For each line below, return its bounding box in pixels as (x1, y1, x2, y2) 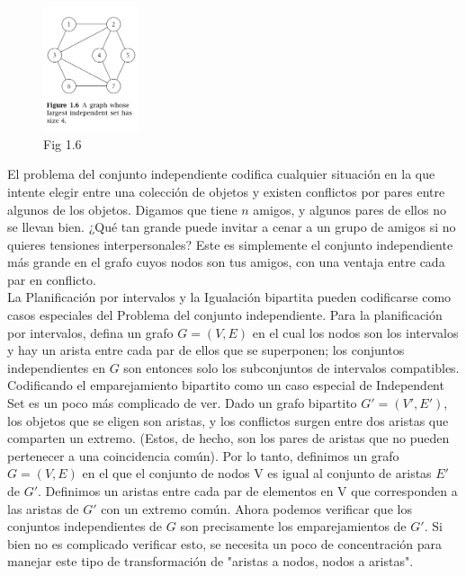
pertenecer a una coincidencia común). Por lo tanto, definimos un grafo (7, 446, 399, 465)
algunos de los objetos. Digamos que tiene (7, 199, 237, 218)
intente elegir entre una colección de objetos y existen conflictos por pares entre (7, 182, 445, 200)
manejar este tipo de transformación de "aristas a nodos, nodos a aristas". (7, 552, 414, 571)
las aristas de (7, 499, 79, 518)
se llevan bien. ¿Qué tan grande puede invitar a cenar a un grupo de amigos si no (7, 217, 456, 236)
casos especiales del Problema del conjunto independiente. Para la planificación (7, 306, 443, 324)
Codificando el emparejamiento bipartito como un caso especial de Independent (7, 376, 444, 394)
